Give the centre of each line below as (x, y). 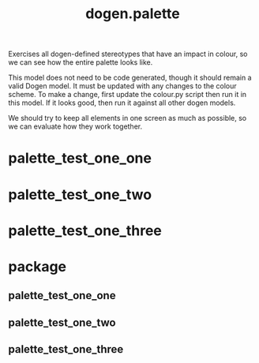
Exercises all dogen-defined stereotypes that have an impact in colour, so (128, 54)
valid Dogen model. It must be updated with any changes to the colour (122, 86)
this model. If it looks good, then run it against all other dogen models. (122, 103)
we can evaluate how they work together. (75, 126)
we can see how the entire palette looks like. (81, 62)
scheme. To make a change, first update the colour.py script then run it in (128, 95)
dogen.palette (133, 14)
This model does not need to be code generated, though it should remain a (130, 78)
